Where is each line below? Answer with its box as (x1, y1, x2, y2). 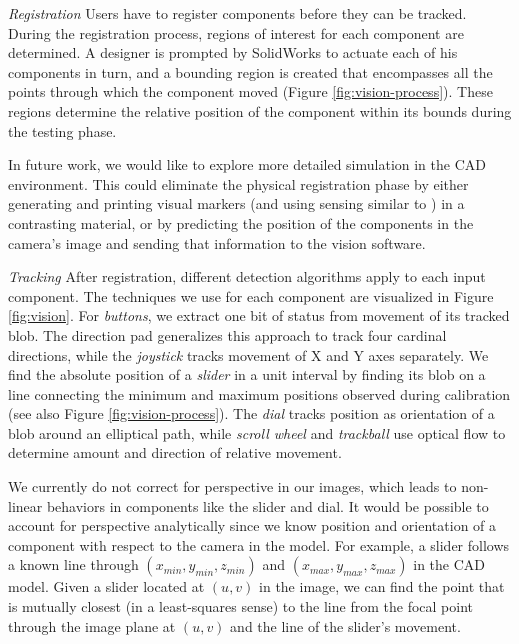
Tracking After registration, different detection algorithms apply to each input (8, 266, 486, 287)
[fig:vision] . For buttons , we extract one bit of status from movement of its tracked (8, 305, 510, 326)
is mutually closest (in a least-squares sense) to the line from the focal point (8, 596, 473, 617)
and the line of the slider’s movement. (230, 615, 461, 636)
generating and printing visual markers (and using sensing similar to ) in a (8, 193, 465, 214)
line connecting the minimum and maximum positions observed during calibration (8, 383, 511, 404)
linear (8, 495, 43, 516)
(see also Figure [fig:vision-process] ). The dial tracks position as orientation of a (8, 403, 495, 424)
